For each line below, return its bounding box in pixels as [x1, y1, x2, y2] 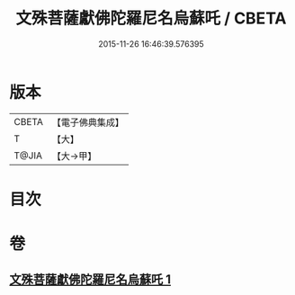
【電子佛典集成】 [51, 116, 124, 129]
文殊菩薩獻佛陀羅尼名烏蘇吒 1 [9, 272, 172, 288]
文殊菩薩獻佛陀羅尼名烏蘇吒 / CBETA [15, 8, 287, 29]
